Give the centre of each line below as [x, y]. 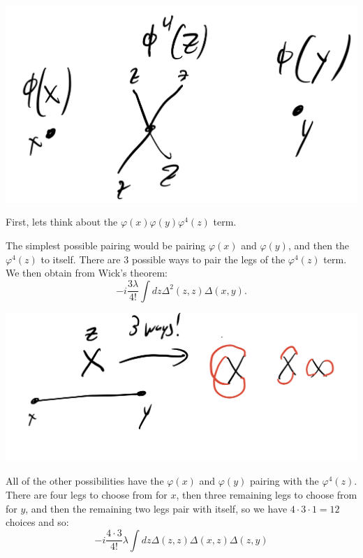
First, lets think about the [62, 222]
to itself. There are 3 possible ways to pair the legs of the [163, 259]
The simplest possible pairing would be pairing [106, 245]
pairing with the [284, 481]
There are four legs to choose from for [87, 495]
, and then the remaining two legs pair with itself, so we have [156, 508]
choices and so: [37, 522]
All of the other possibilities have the [85, 481]
